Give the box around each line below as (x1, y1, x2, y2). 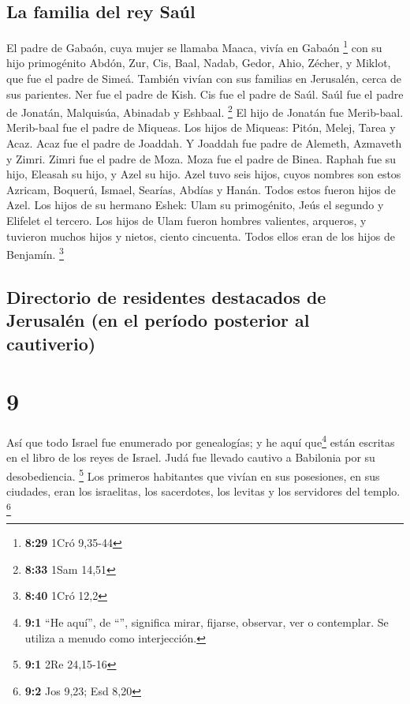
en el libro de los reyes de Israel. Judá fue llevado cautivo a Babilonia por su (6, 449, 375, 466)
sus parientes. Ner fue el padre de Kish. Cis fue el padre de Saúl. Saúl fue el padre (6, 85, 404, 102)
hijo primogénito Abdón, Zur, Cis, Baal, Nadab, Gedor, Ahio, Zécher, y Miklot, (6, 54, 391, 71)
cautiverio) (6, 331, 96, 355)
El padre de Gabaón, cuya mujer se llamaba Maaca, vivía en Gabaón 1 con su (6, 37, 382, 55)
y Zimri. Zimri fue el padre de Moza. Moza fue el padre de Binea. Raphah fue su (6, 150, 397, 167)
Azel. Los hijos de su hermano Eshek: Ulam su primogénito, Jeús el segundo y (6, 197, 384, 213)
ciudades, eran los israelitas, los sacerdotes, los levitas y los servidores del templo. (6, 483, 401, 500)
